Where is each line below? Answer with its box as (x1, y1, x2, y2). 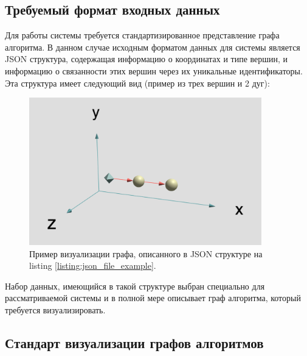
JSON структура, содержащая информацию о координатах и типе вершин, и (5, 52, 288, 65)
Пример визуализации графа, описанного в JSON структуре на (29, 247, 263, 260)
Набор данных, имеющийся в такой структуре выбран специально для (5, 279, 265, 292)
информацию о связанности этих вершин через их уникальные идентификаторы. (5, 64, 303, 77)
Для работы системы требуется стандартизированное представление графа (5, 29, 280, 41)
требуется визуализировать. (5, 303, 106, 316)
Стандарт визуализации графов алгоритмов (5, 333, 264, 352)
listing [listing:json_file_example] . (29, 259, 156, 272)
